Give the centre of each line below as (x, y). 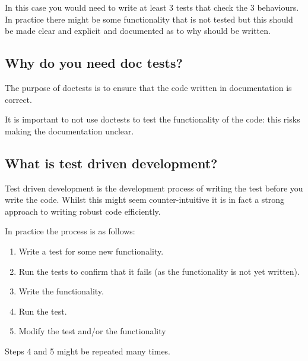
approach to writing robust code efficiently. (83, 211)
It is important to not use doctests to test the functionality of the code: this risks (153, 119)
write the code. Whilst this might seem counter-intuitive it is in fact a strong (145, 200)
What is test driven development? (111, 163)
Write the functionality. (61, 291)
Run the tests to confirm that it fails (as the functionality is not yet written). (159, 271)
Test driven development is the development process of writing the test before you (154, 188)
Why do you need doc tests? (94, 63)
